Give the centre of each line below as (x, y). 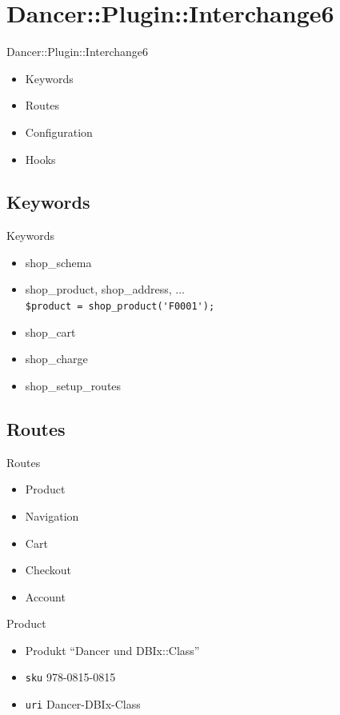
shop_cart (50, 332)
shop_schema (58, 262)
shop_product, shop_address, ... (105, 289)
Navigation (52, 515)
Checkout (48, 570)
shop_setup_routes (73, 385)
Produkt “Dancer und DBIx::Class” (112, 650)
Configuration (59, 132)
